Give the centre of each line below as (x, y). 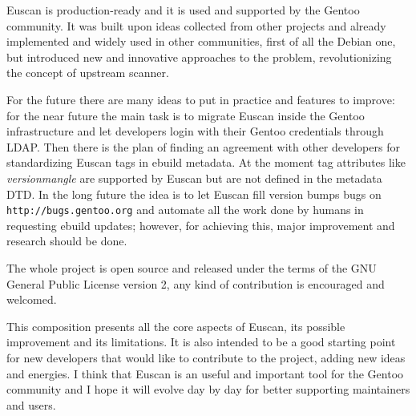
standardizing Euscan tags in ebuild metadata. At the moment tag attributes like (206, 162)
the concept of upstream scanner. (88, 73)
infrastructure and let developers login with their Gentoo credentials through (195, 131)
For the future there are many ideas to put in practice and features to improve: (201, 99)
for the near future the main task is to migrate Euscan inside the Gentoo (186, 115)
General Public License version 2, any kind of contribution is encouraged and (196, 283)
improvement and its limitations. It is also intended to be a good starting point (201, 342)
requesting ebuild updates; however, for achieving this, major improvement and (201, 225)
